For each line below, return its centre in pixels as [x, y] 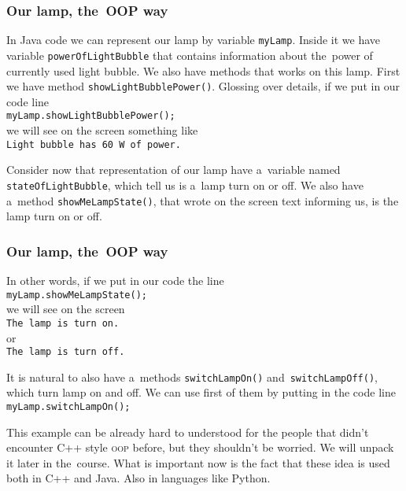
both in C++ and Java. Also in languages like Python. [138, 478]
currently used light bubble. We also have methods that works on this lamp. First [203, 70]
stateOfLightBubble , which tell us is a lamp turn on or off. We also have [185, 185]
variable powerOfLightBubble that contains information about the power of [190, 55]
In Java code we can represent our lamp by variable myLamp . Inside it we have [194, 40]
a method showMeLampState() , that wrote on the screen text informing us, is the [203, 200]
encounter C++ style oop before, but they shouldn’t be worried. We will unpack [200, 447]
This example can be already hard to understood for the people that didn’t [188, 432]
